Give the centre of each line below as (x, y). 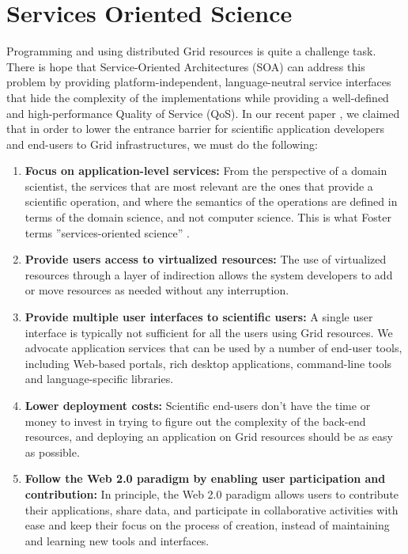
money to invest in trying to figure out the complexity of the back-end (195, 421)
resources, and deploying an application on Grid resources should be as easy (209, 436)
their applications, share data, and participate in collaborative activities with (212, 509)
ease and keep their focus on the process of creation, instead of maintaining (207, 525)
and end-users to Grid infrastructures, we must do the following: (162, 144)
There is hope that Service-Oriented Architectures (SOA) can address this (186, 66)
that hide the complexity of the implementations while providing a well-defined (198, 97)
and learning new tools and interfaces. (117, 540)
